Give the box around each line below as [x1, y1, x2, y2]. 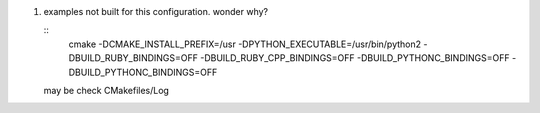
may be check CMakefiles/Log [43, 84, 170, 96]
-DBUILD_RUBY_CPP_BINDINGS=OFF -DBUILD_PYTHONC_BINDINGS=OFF [200, 52, 510, 64]
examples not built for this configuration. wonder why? [43, 6, 269, 17]
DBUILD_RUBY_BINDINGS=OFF [68, 52, 199, 64]
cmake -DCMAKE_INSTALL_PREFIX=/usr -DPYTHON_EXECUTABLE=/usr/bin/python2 [68, 38, 422, 50]
